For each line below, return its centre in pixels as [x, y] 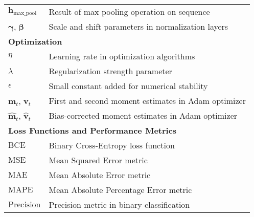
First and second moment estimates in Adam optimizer [147, 101]
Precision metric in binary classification [119, 204]
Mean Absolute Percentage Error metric [120, 190]
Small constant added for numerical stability [128, 86]
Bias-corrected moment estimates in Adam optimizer [143, 115]
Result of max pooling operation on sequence [129, 12]
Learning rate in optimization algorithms [122, 56]
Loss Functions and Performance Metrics [93, 130]
